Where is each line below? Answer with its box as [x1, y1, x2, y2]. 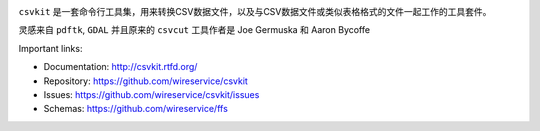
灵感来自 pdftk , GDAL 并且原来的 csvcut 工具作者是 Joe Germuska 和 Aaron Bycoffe [18, 24, 370, 36]
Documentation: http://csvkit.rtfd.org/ [43, 61, 198, 73]
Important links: [18, 42, 83, 54]
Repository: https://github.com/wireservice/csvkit [43, 75, 249, 87]
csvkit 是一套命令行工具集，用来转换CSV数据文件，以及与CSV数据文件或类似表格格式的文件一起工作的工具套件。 [18, 6, 492, 17]
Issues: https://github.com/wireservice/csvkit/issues [43, 88, 260, 100]
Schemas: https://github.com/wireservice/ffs [43, 103, 229, 115]
